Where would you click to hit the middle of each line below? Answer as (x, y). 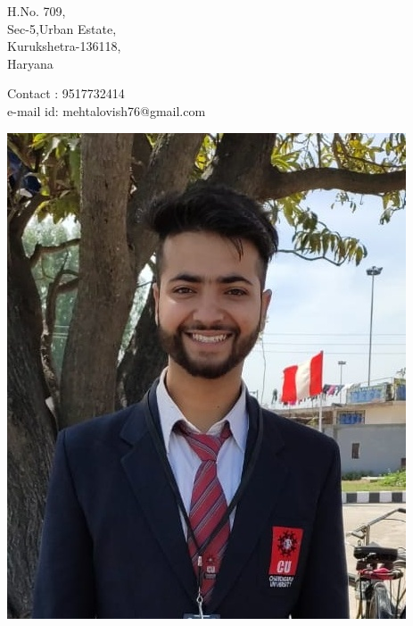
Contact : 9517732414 (66, 93)
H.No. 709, (37, 11)
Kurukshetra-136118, (64, 46)
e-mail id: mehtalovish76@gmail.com (107, 110)
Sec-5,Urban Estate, (62, 28)
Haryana (30, 63)
